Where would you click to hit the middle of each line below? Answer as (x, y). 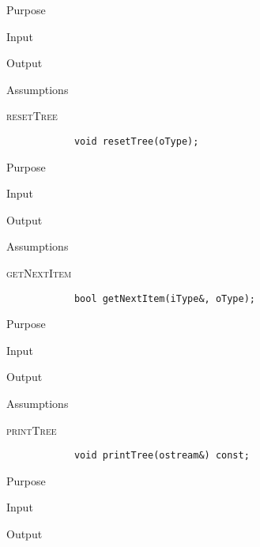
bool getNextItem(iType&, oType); (164, 298)
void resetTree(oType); (136, 141)
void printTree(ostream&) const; (162, 456)
